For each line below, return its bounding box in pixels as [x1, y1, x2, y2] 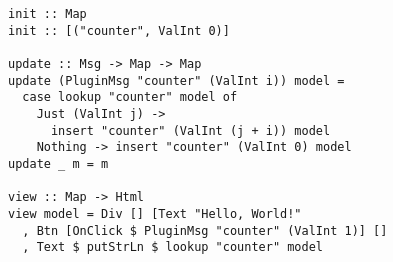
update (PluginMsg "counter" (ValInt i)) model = [8, 73, 345, 88]
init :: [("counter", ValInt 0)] [8, 23, 230, 38]
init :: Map [8, 7, 87, 21]
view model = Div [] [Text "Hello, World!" [8, 206, 302, 221]
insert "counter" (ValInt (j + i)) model [50, 123, 331, 138]
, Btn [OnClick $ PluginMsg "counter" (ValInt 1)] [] [22, 223, 388, 238]
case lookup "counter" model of [22, 90, 238, 105]
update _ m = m [8, 156, 109, 171]
